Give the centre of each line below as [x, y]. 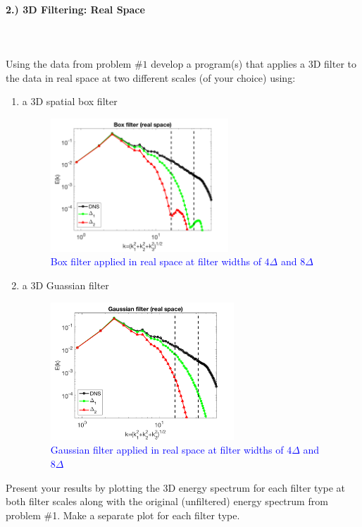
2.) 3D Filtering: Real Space [75, 9]
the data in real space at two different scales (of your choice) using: [151, 77]
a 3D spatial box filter [70, 101]
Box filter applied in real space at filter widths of [156, 261]
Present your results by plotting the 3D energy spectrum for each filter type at [176, 487]
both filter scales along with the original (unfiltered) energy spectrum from [167, 501]
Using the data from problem [69, 63]
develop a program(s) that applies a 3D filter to [254, 63]
